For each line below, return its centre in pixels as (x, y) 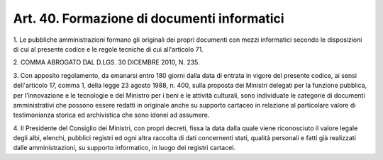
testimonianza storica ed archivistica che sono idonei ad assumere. (111, 115)
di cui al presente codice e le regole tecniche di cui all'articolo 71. (108, 49)
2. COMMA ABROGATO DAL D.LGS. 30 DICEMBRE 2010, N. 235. (106, 62)
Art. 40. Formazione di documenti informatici (149, 18)
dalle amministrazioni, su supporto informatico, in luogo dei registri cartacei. (124, 148)
